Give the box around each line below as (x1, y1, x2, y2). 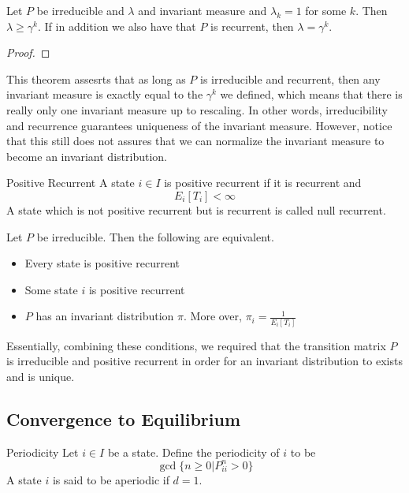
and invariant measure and (138, 2, 267, 18)
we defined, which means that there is (220, 86, 403, 103)
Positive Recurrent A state (6, 174, 135, 191)
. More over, (184, 308, 242, 324)
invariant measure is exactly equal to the (6, 86, 203, 103)
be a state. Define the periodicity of (107, 443, 280, 460)
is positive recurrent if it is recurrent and (164, 174, 362, 191)
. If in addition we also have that (37, 17, 196, 34)
